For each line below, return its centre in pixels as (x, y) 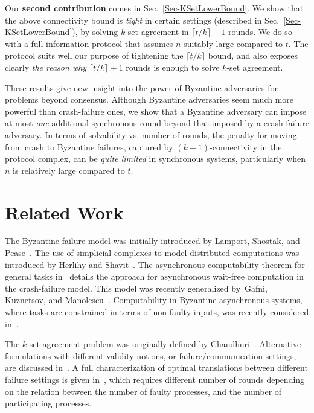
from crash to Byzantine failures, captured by (89, 146)
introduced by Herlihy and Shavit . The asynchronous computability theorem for (155, 264)
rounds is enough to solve (173, 67)
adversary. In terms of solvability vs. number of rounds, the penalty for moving (151, 134)
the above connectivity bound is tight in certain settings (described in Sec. (142, 20)
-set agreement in (157, 32)
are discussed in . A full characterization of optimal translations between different (156, 367)
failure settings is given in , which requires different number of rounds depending (155, 379)
